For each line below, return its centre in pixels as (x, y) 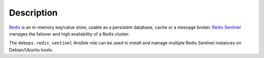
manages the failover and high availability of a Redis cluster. (69, 34)
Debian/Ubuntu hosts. (31, 50)
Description (33, 13)
